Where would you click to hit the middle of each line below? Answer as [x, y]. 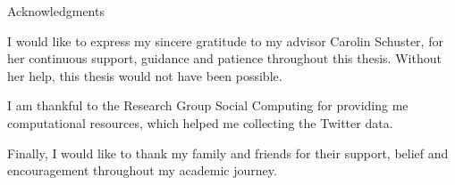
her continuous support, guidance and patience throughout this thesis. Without [224, 58]
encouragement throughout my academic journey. [142, 170]
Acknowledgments [56, 11]
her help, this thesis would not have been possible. [145, 75]
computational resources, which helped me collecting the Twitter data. [200, 122]
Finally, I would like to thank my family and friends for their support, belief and [228, 153]
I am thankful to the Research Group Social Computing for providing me [208, 105]
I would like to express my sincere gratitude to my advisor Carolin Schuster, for [225, 40]
